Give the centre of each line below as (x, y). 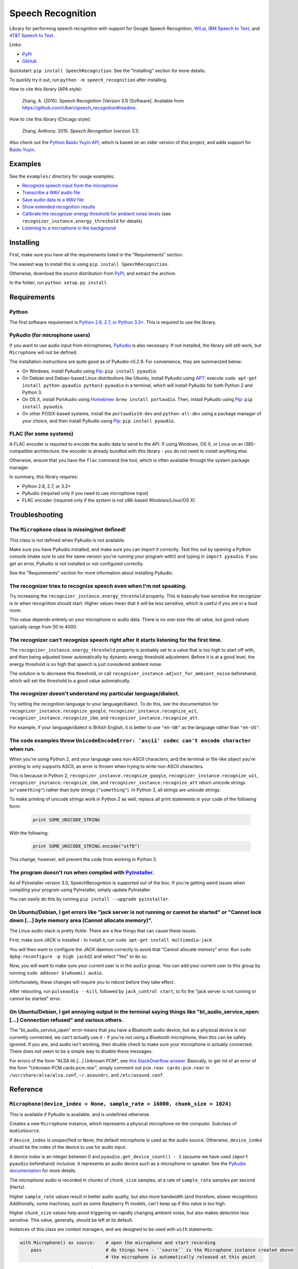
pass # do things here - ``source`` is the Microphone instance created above (162, 1250)
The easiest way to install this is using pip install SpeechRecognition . (89, 264)
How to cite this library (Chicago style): (50, 119)
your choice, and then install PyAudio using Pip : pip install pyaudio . (98, 421)
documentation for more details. (43, 1171)
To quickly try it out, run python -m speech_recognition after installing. (88, 80)
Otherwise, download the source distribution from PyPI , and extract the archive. (93, 273)
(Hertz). (18, 1187)
